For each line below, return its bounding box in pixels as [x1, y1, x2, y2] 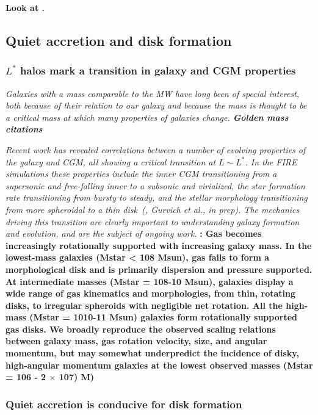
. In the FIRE [245, 155, 297, 168]
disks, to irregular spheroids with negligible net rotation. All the [5, 298, 283, 311]
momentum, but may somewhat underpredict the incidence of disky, [5, 347, 299, 359]
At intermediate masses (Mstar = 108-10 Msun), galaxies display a [5, 275, 294, 287]
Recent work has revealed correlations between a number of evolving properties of [5, 143, 306, 156]
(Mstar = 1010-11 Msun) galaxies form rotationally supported [29, 311, 297, 323]
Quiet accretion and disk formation [5, 31, 232, 49]
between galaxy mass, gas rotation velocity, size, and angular [5, 334, 267, 347]
